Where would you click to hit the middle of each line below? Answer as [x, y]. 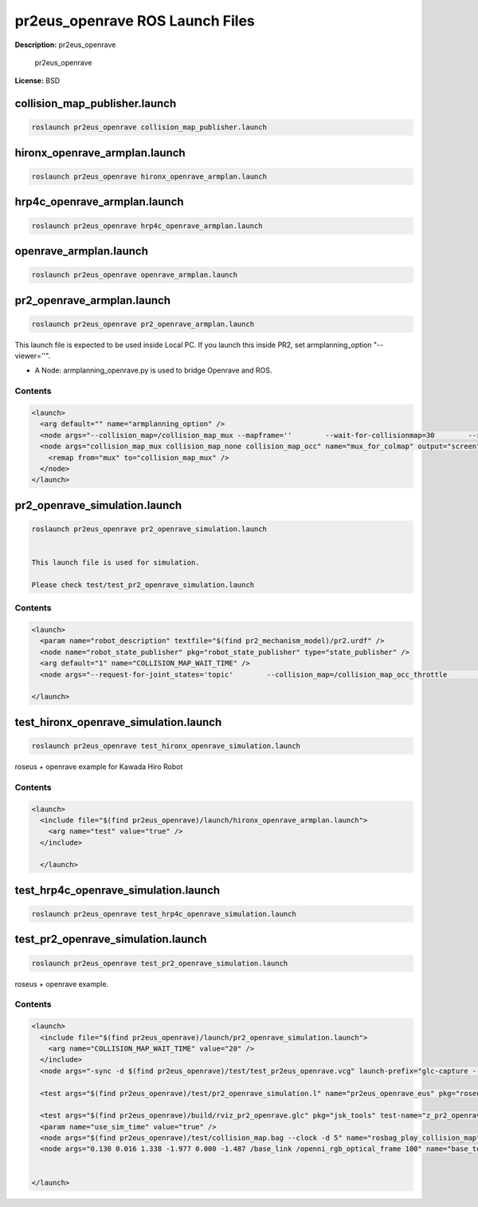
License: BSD [37, 81]
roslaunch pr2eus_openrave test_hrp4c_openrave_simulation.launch [164, 914]
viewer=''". [33, 356]
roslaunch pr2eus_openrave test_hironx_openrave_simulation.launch [166, 745]
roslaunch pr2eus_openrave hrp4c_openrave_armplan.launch [147, 226]
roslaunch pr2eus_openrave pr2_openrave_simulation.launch [149, 529]
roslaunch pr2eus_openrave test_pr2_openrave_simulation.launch [160, 963]
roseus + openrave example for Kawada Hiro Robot [99, 767]
